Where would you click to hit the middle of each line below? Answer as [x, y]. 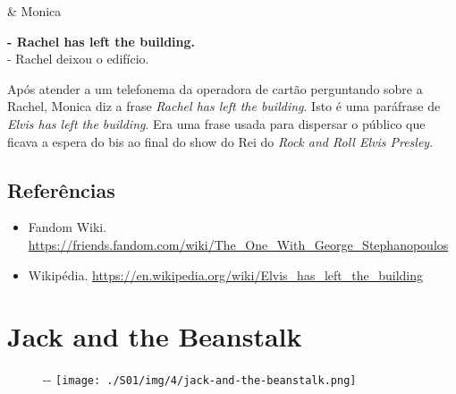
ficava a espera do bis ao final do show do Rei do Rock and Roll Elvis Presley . [220, 141]
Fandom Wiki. [68, 227]
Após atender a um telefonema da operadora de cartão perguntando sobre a [215, 88]
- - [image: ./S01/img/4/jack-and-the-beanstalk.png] [200, 379]
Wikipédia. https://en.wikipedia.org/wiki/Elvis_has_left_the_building [226, 274]
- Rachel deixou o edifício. [78, 59]
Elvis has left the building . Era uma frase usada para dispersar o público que [216, 123]
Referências [61, 189]
